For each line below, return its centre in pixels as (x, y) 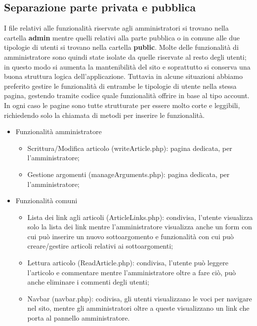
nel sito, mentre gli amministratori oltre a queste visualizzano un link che (138, 308)
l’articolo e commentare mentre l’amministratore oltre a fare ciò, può (132, 272)
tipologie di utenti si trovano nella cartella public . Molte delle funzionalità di (121, 47)
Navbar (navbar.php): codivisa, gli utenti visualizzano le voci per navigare (140, 298)
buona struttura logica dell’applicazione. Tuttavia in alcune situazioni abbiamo (123, 76)
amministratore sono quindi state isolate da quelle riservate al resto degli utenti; (125, 56)
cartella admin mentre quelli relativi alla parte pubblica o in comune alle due (122, 37)
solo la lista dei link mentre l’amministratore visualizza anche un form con (140, 227)
